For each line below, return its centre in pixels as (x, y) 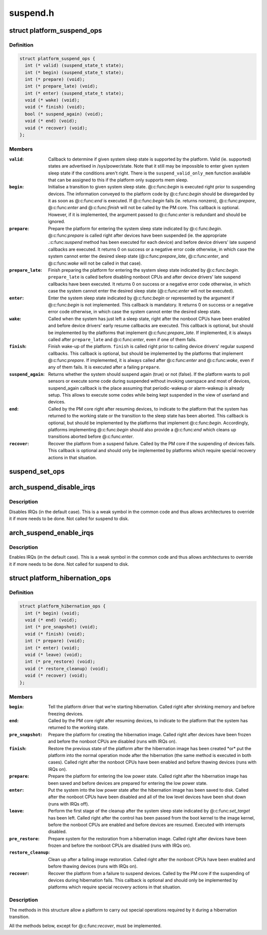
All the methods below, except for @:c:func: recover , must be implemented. (85, 926)
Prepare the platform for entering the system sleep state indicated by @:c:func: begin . (135, 229)
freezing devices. (66, 713)
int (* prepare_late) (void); (62, 86)
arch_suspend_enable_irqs (51, 533)
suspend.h (32, 13)
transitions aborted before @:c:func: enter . (91, 437)
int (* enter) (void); (52, 648)
